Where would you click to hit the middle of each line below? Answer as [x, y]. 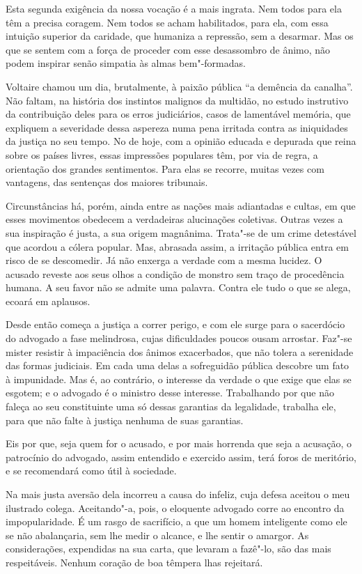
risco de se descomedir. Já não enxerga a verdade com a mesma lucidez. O [164, 260]
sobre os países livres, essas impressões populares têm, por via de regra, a [162, 154]
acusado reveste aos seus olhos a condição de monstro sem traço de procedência [175, 273]
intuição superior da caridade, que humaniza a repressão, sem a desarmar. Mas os [180, 36]
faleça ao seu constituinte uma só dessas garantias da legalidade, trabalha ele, [171, 406]
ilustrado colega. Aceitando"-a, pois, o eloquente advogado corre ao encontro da [175, 507]
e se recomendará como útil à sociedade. [91, 471]
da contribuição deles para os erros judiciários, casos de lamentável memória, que [178, 114]
